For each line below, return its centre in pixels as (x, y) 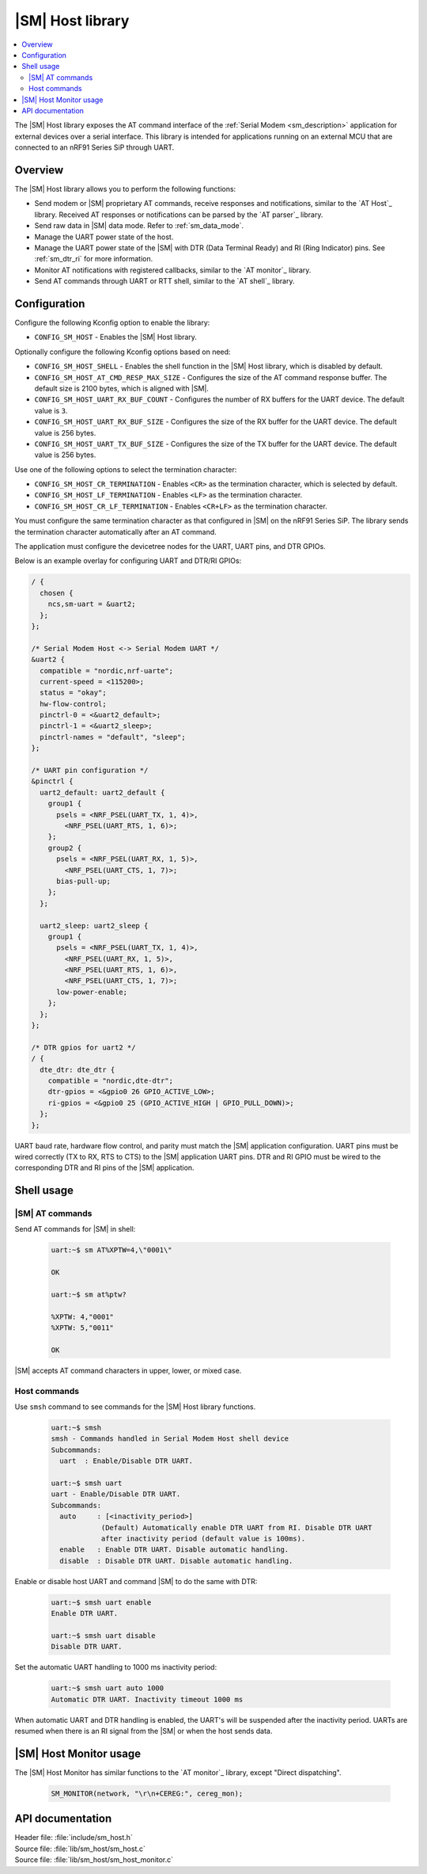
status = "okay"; (73, 693)
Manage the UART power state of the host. (104, 237)
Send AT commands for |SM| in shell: (75, 1229)
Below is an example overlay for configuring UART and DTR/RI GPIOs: (128, 561)
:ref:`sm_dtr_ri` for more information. (94, 259)
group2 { (65, 848)
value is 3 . (51, 410)
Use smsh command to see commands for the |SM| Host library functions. (135, 1407)
